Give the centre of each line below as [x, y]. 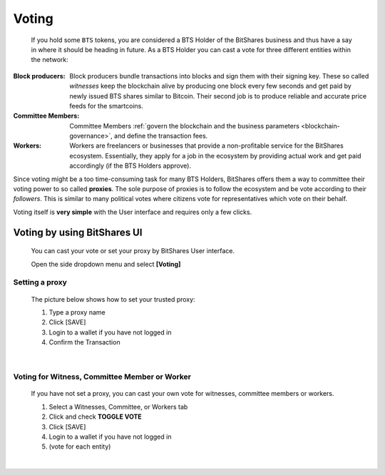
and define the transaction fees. [161, 136]
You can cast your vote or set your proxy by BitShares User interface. [133, 251]
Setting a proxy [40, 282]
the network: [50, 60]
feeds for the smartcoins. [107, 106]
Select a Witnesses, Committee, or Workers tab [118, 407]
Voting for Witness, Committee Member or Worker [102, 377]
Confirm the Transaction [84, 342]
